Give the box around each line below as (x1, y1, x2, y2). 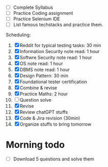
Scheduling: (6, 32, 31, 38)
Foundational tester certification (19, 79, 88, 85)
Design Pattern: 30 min (19, 73, 69, 79)
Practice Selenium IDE (13, 16, 60, 22)
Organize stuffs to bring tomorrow (19, 121, 92, 127)
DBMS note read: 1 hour (19, 66, 70, 73)
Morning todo (6, 139, 65, 151)
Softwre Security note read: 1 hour (19, 55, 92, 61)
